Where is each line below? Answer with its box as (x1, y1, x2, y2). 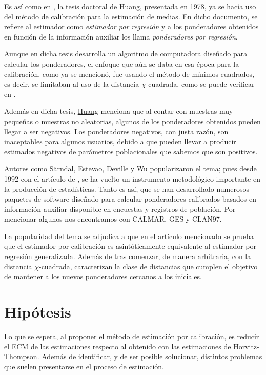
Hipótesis (4, 301, 71, 322)
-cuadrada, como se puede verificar (146, 78, 255, 89)
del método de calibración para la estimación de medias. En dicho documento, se (4, 11, 258, 22)
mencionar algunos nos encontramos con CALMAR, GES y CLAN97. (4, 213, 222, 224)
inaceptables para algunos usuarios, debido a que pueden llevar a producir (4, 136, 236, 147)
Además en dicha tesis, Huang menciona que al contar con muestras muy (4, 106, 233, 116)
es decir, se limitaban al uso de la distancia (4, 78, 139, 89)
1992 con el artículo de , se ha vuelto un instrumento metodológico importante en (4, 173, 260, 184)
